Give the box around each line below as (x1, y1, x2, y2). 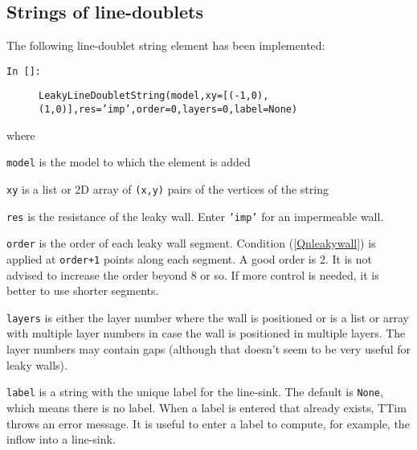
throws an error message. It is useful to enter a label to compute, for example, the (6, 415, 410, 432)
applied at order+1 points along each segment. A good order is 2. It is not (6, 250, 372, 267)
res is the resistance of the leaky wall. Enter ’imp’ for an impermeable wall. (6, 207, 384, 224)
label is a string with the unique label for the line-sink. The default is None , (6, 383, 383, 400)
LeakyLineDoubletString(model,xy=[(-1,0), (39, 90, 269, 102)
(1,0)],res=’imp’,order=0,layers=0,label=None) (39, 104, 298, 116)
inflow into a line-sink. (6, 431, 116, 448)
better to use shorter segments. (6, 282, 159, 299)
